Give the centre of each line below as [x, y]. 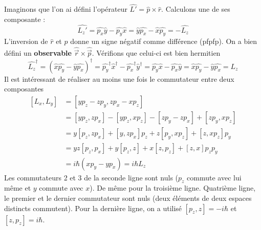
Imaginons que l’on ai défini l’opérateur [66, 9]
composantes [24, 89]
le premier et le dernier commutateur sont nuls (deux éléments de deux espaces [128, 198]
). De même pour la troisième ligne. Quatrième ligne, [173, 188]
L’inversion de [26, 41]
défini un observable [38, 53]
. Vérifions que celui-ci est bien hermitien [156, 53]
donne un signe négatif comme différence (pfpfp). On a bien [164, 41]
